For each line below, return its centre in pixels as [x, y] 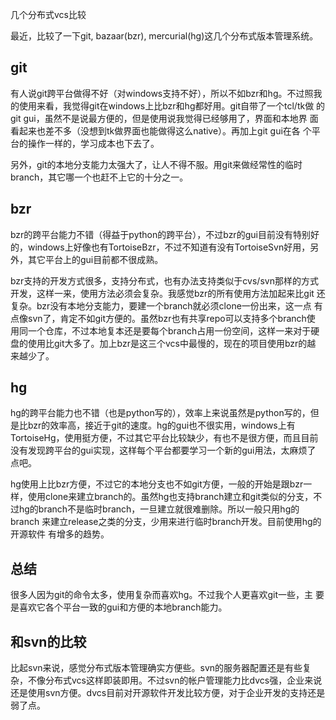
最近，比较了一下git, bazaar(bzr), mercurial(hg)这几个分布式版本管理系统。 [164, 36]
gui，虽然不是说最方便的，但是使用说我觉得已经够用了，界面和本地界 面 [171, 118]
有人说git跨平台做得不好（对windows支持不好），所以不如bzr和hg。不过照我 [166, 93]
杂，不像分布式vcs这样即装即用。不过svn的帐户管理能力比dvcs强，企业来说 [166, 680]
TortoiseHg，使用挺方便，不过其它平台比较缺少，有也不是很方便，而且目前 [164, 438]
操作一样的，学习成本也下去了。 [93, 143]
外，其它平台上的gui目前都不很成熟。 [87, 259]
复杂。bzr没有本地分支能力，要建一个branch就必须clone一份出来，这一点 [161, 305]
